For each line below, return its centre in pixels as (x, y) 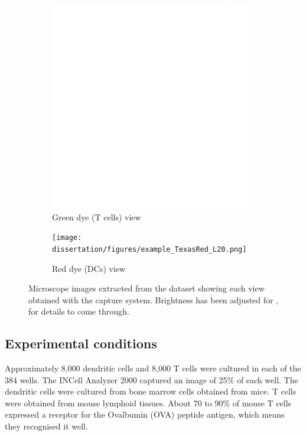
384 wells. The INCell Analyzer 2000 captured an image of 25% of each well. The (152, 379)
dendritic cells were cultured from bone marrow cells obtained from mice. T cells (151, 391)
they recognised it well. (46, 426)
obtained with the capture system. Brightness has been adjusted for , (154, 299)
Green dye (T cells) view (97, 217)
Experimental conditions (81, 343)
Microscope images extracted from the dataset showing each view (147, 288)
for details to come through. (79, 311)
